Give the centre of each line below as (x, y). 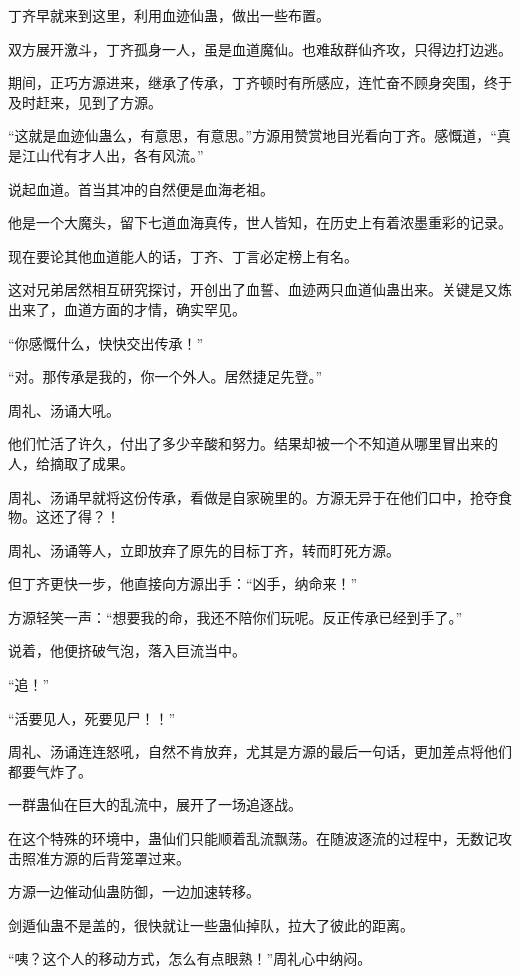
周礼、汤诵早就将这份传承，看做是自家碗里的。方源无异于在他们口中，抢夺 (253, 496)
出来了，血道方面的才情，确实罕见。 (127, 308)
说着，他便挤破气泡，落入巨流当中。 (127, 650)
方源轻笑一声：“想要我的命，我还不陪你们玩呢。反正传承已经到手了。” (235, 616)
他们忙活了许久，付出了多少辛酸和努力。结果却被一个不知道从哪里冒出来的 (253, 443)
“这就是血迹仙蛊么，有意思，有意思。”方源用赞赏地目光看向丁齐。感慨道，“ (252, 135)
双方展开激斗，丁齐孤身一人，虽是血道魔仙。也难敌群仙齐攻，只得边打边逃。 (260, 48)
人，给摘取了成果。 (71, 462)
